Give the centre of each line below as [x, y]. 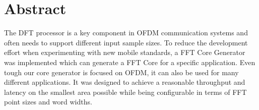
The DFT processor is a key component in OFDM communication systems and [126, 33]
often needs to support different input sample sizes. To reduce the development [126, 42]
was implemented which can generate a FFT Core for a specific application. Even [130, 62]
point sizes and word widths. [48, 102]
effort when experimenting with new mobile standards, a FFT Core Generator [125, 52]
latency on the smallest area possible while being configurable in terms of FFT [125, 92]
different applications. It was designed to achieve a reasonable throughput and [125, 82]
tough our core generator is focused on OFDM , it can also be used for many [121, 72]
